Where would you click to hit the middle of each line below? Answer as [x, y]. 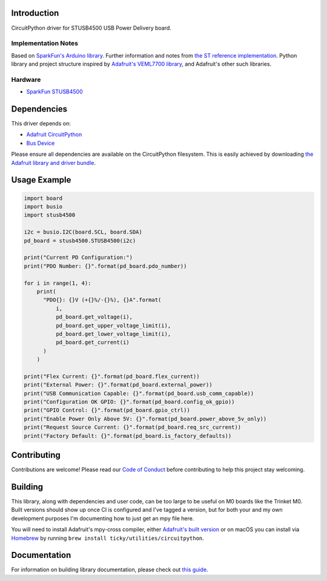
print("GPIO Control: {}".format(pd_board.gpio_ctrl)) [107, 410]
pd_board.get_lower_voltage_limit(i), [113, 334]
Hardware [26, 79]
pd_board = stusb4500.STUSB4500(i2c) [80, 240]
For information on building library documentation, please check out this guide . [110, 569]
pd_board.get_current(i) [92, 342]
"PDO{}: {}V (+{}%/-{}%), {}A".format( [102, 300]
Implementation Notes [45, 44]
